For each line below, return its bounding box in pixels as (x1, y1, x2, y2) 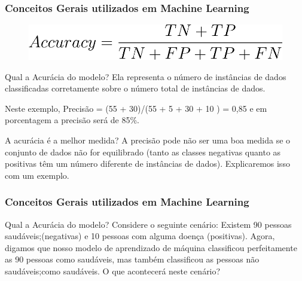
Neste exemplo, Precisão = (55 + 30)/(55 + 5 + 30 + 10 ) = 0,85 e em (5, 102, 267, 114)
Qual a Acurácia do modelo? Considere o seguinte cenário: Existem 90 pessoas (5, 218, 292, 230)
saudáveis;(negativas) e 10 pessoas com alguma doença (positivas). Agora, (5, 230, 275, 242)
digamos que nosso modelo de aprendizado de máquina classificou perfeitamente (5, 241, 297, 253)
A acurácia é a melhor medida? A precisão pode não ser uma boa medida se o (5, 134, 291, 146)
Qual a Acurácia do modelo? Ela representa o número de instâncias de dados (5, 70, 286, 83)
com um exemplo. (5, 169, 69, 181)
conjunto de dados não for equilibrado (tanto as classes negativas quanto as (5, 145, 281, 158)
